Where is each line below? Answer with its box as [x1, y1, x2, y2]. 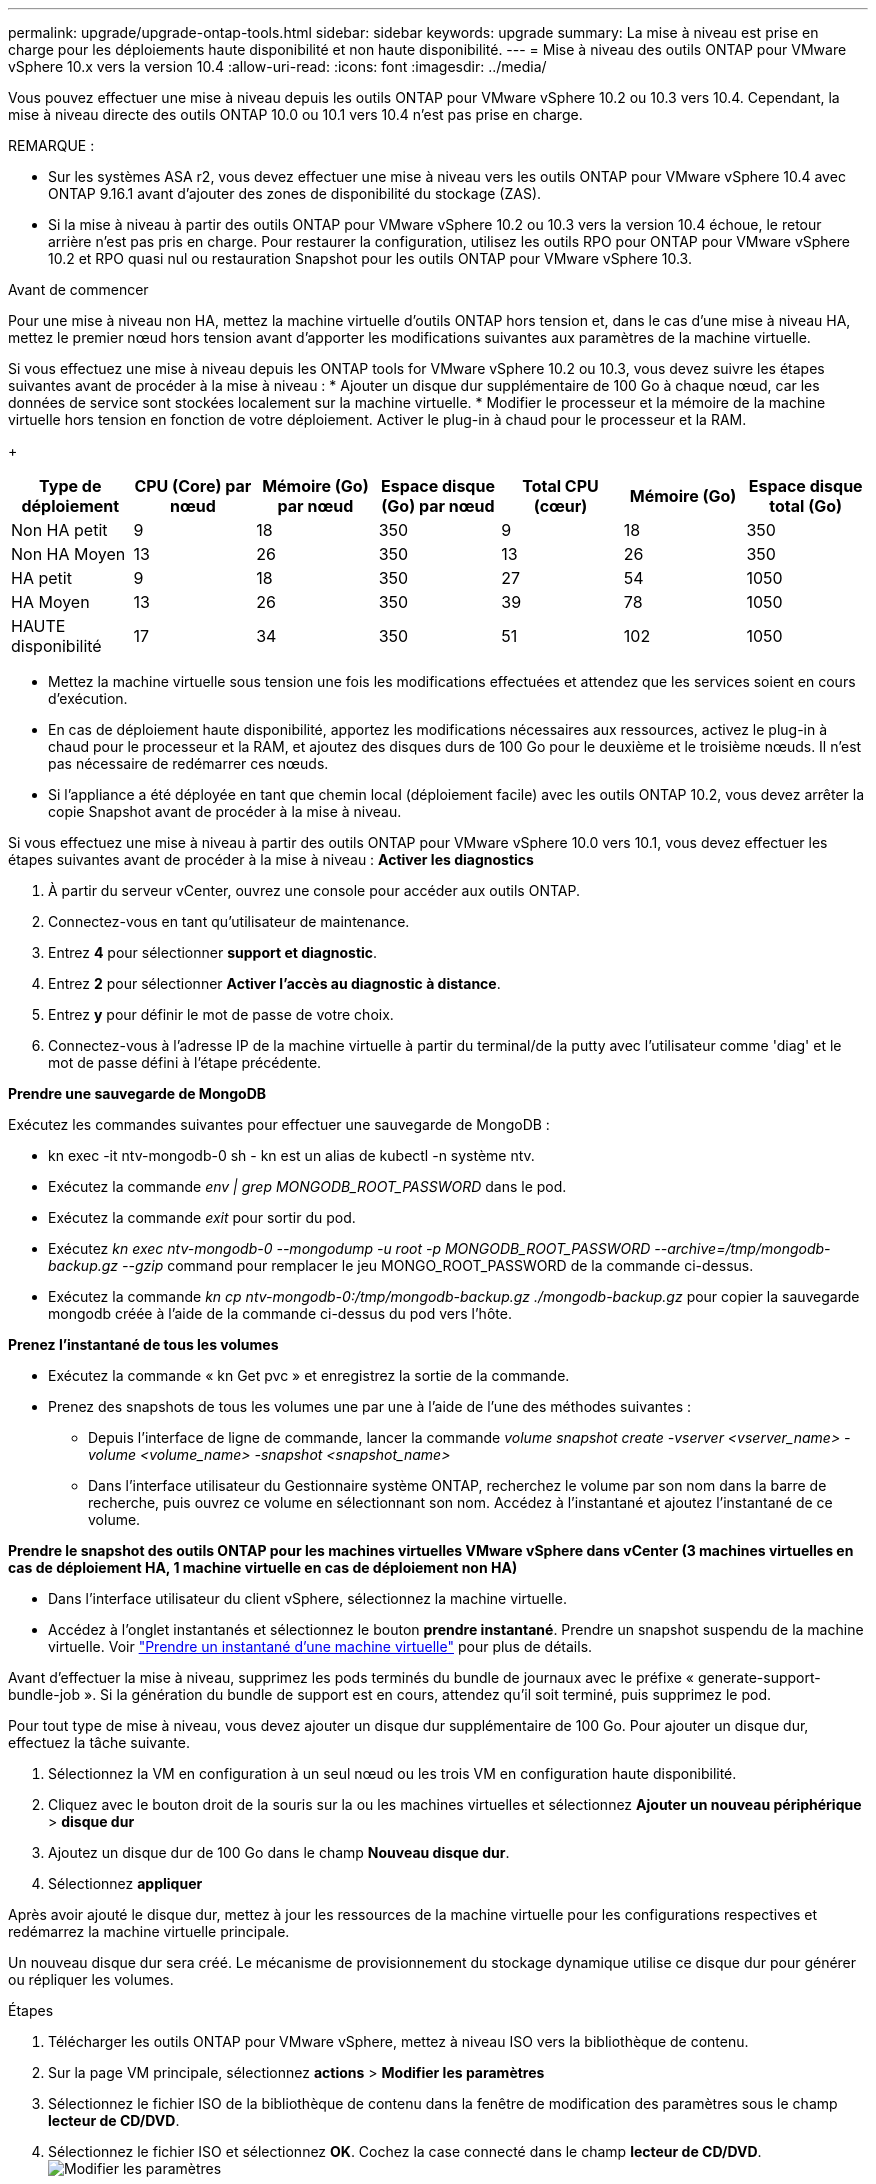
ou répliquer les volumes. [8, 1971, 174, 1988]
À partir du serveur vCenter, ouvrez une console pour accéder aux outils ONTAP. [48, 882, 580, 899]
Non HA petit [11, 520, 108, 540]
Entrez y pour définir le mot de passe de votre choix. [48, 1006, 394, 1023]
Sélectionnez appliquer [48, 1875, 203, 1892]
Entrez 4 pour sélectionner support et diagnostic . [48, 944, 378, 961]
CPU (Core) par [134, 476, 252, 496]
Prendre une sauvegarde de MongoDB [8, 1085, 267, 1102]
